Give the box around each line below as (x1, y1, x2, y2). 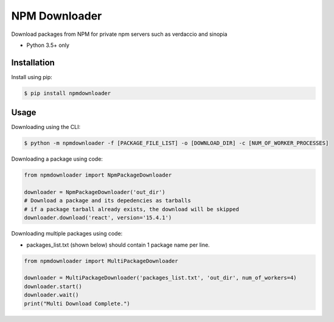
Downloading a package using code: (11, 155, 103, 163)
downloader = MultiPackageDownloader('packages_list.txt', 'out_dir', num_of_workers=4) (24, 275, 297, 281)
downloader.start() (24, 283, 82, 290)
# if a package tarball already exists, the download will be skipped (24, 206, 240, 212)
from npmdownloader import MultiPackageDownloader (24, 257, 179, 264)
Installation (11, 57, 55, 68)
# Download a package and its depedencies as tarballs (24, 197, 191, 204)
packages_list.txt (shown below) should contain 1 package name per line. (26, 241, 210, 248)
